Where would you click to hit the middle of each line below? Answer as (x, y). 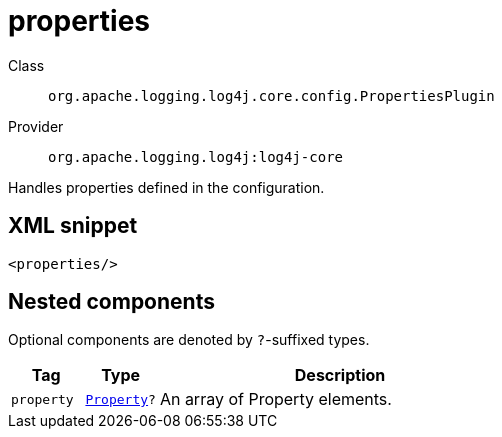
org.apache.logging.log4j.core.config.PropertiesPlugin (271, 95)
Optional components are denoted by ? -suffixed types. (189, 340)
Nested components (111, 302)
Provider (36, 126)
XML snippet (73, 226)
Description (340, 375)
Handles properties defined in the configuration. (166, 187)
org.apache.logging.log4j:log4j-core (196, 156)
